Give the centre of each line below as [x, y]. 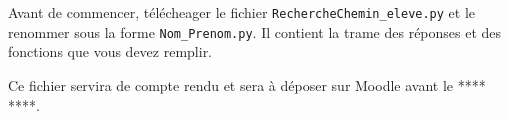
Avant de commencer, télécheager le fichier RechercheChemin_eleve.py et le [242, 12]
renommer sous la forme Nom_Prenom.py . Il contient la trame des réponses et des [255, 31]
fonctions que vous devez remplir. [110, 51]
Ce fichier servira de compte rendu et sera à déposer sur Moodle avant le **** [247, 84]
